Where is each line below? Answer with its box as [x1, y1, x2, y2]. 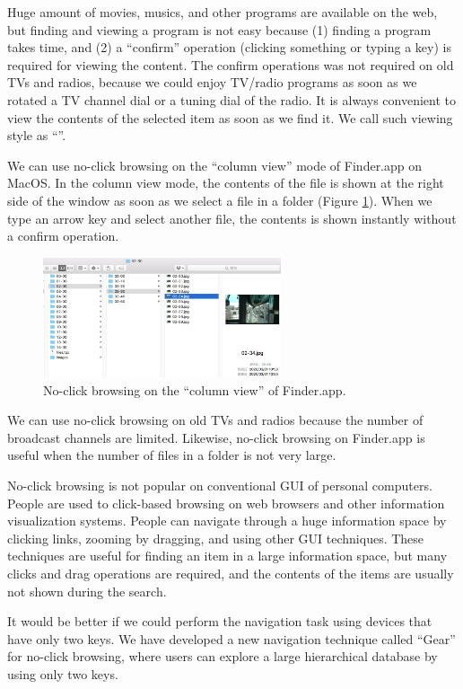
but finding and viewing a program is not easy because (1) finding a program [7, 20, 432, 39]
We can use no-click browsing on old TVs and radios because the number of [7, 411, 424, 429]
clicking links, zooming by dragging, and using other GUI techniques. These [7, 528, 424, 547]
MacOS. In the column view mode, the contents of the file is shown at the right [7, 173, 444, 192]
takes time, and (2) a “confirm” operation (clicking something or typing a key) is [7, 38, 451, 57]
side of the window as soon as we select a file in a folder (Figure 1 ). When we [7, 190, 432, 209]
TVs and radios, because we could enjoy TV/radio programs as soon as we [7, 73, 417, 92]
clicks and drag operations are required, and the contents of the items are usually [7, 563, 454, 582]
